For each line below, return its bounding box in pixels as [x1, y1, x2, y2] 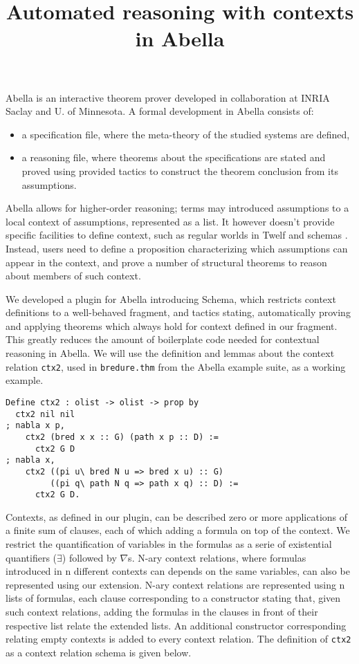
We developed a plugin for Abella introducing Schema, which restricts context [6, 291, 336, 306]
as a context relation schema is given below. [6, 645, 192, 659]
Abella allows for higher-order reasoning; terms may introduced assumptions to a [6, 201, 349, 215]
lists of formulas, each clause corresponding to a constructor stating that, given [6, 591, 341, 605]
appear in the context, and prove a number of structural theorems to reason [6, 255, 327, 269]
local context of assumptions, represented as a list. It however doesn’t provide [6, 214, 335, 228]
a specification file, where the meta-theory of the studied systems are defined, [21, 127, 350, 141]
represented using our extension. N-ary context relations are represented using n [6, 577, 345, 591]
